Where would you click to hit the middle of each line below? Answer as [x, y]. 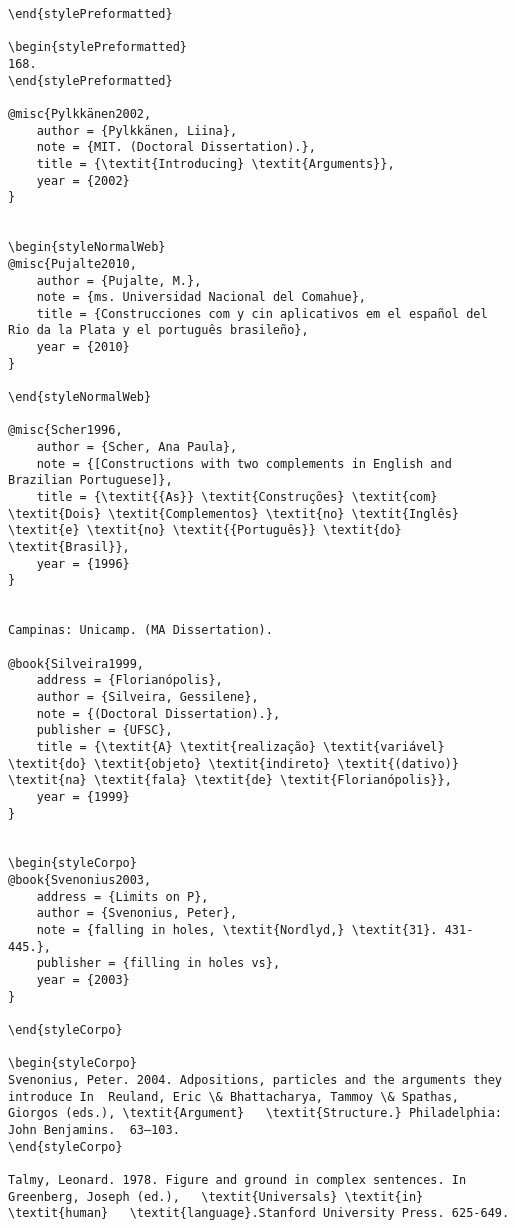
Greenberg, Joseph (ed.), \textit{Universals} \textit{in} [216, 1196]
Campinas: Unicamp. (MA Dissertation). [140, 630]
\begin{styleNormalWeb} [87, 247]
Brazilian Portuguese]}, [90, 480]
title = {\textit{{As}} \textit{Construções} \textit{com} [237, 497]
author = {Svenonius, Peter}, [137, 913]
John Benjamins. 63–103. [94, 1129]
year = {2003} [83, 980]
